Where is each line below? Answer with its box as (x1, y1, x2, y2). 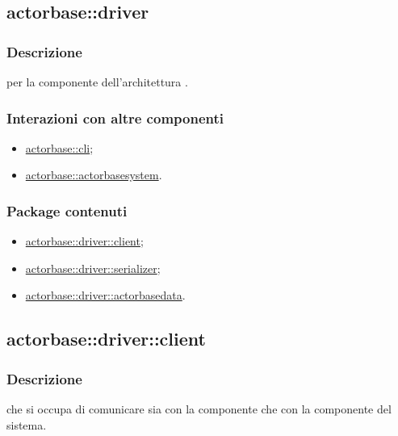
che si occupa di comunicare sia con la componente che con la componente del (6, 400, 392, 417)
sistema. (6, 416, 47, 433)
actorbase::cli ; (25, 139, 94, 156)
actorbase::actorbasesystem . (25, 166, 162, 183)
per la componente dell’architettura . (6, 73, 188, 90)
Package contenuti (6, 200, 128, 220)
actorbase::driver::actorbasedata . (25, 287, 186, 304)
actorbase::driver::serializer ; (25, 259, 161, 276)
